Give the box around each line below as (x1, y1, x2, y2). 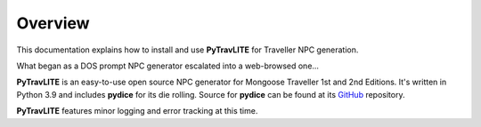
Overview (16, 13, 90, 33)
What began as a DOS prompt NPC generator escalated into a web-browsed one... (16, 60, 320, 71)
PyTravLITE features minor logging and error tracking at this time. (16, 106, 258, 116)
